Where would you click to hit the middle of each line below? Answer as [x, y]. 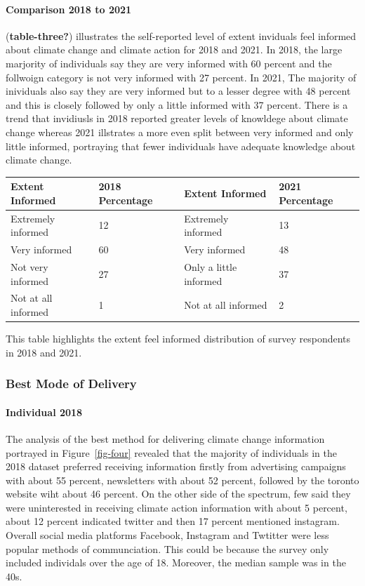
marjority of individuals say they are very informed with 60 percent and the [169, 63]
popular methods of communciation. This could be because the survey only [167, 548]
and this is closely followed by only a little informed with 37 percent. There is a [177, 104]
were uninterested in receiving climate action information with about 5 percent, [177, 507]
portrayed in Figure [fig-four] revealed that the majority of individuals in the [171, 452]
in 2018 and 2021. [44, 352]
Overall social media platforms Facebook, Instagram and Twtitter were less [167, 535]
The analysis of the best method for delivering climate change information [165, 438]
